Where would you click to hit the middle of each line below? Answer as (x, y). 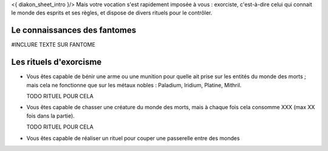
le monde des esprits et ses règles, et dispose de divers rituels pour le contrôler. (112, 13)
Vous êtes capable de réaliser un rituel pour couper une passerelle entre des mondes (133, 138)
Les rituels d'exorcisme (56, 62)
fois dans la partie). (51, 116)
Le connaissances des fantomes (74, 30)
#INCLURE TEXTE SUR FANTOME (53, 45)
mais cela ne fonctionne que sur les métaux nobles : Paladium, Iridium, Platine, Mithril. (134, 85)
